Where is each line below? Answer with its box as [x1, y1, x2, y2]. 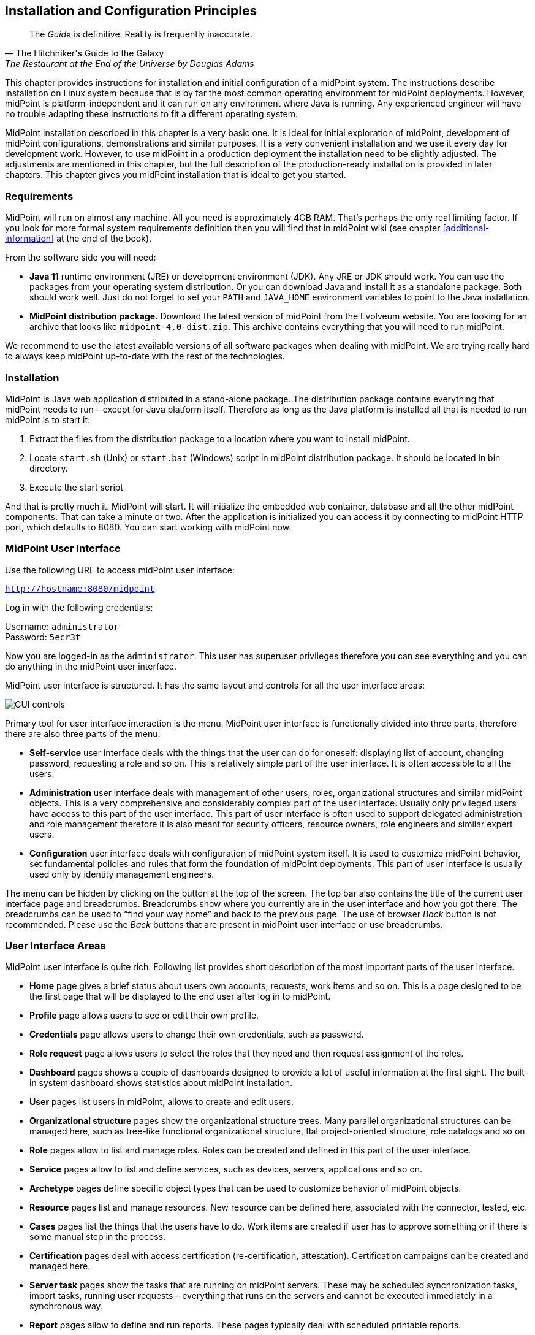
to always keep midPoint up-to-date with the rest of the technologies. [5, 351, 285, 362]
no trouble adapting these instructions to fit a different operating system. [5, 109, 298, 120]
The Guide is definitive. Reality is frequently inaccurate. [29, 29, 252, 40]
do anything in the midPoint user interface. [5, 660, 176, 671]
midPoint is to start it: [5, 414, 91, 425]
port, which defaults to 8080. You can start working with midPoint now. [5, 521, 292, 532]
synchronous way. [29, 1301, 103, 1312]
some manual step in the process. [29, 1231, 166, 1242]
